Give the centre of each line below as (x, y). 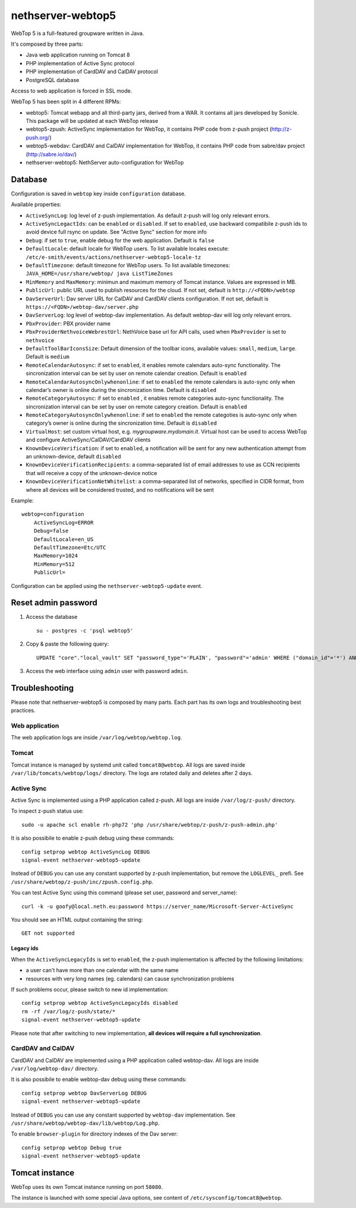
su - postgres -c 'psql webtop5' (85, 630)
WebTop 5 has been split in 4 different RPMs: (66, 102)
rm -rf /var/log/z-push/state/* (69, 1011)
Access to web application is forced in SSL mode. (71, 91)
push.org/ (38, 137)
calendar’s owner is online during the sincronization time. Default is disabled (121, 390)
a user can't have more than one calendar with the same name (102, 970)
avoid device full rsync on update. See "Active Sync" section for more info (116, 232)
